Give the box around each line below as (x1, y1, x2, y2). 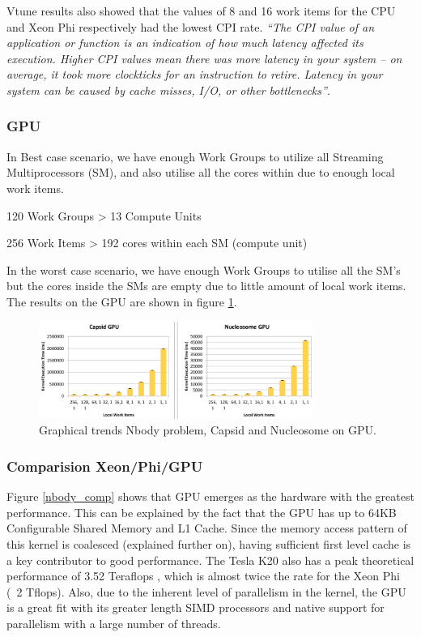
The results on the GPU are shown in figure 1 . (6, 293, 237, 310)
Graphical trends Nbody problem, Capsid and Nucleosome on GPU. (39, 421, 376, 438)
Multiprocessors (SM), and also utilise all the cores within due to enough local (6, 164, 395, 181)
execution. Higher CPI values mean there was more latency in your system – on (6, 49, 402, 66)
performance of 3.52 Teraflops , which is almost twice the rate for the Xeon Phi (6, 567, 400, 584)
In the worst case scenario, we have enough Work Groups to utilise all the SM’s (6, 261, 401, 278)
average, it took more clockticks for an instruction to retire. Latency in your (6, 66, 383, 83)
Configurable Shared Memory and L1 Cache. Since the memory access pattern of (6, 519, 407, 537)
